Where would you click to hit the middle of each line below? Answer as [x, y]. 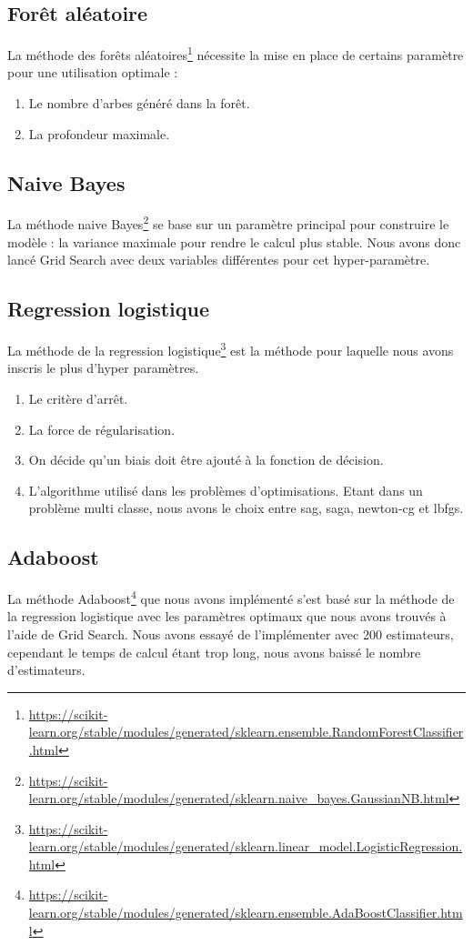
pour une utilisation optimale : [93, 72]
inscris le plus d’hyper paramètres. [103, 368]
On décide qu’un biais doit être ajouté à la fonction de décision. [206, 460]
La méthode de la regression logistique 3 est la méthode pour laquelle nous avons [231, 349]
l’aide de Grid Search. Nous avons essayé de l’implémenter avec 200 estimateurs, [231, 633]
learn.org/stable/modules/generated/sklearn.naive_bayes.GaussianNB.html [239, 798]
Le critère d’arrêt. [78, 398]
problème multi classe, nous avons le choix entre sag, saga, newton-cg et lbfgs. [246, 508]
